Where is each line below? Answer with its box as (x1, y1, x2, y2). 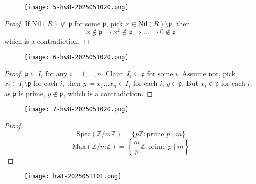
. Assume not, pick (177, 68, 236, 78)
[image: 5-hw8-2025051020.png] (24, 4, 129, 11)
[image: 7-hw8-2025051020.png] (24, 106, 129, 113)
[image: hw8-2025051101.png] (24, 173, 122, 180)
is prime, (18, 87, 45, 98)
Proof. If (4, 18, 30, 28)
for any (45, 68, 68, 78)
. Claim (101, 68, 124, 78)
